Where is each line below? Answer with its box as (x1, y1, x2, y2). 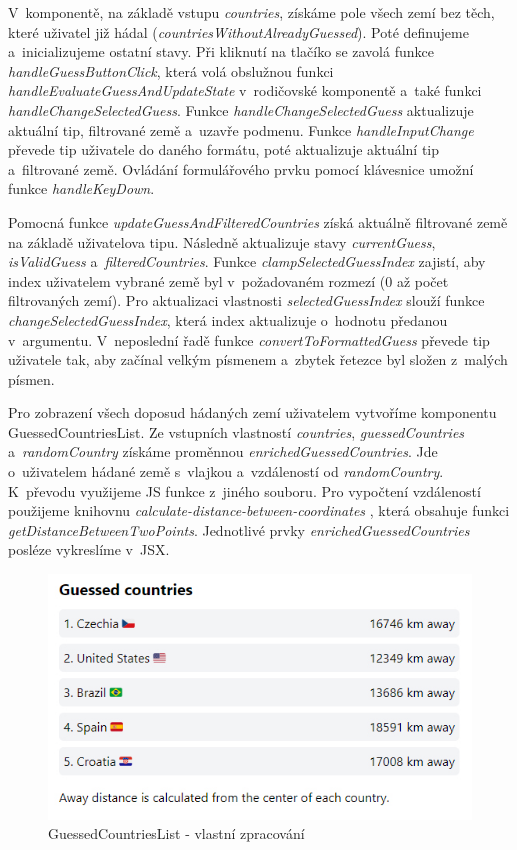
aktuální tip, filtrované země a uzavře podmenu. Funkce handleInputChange (8, 119, 474, 140)
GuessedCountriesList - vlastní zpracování (48, 823, 305, 844)
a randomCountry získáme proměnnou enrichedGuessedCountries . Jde (8, 441, 438, 462)
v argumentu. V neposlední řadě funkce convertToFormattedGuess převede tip (8, 329, 490, 350)
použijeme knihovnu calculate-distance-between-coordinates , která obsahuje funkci (8, 500, 510, 521)
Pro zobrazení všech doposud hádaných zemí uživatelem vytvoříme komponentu (8, 402, 497, 423)
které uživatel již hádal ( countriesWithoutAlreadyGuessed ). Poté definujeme (8, 21, 469, 42)
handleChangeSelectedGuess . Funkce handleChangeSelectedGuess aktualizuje (8, 99, 474, 120)
